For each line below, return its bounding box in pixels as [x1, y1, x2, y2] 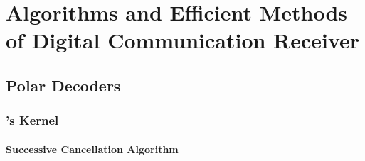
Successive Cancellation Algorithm [6, 141, 179, 156]
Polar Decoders [6, 74, 121, 96]
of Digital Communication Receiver [6, 26, 360, 55]
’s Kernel [6, 111, 59, 129]
